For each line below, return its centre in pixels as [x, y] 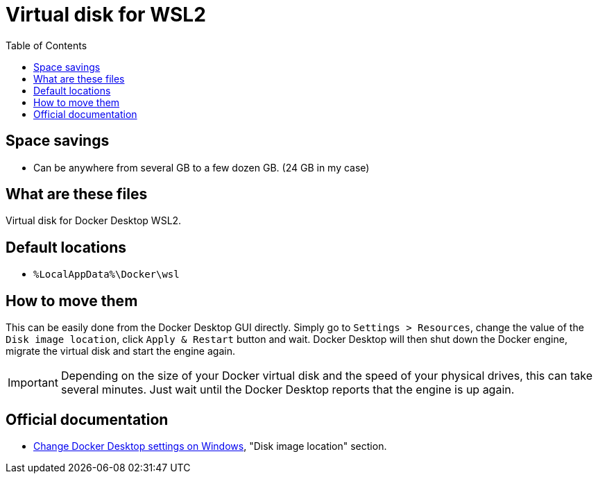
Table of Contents [46, 45]
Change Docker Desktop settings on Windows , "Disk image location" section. [210, 446]
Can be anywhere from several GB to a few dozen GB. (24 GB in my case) [202, 167]
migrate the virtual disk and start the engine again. [120, 351]
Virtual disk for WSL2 [106, 15]
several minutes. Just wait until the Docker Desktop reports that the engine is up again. [288, 390]
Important [33, 383]
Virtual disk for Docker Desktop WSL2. [94, 221]
